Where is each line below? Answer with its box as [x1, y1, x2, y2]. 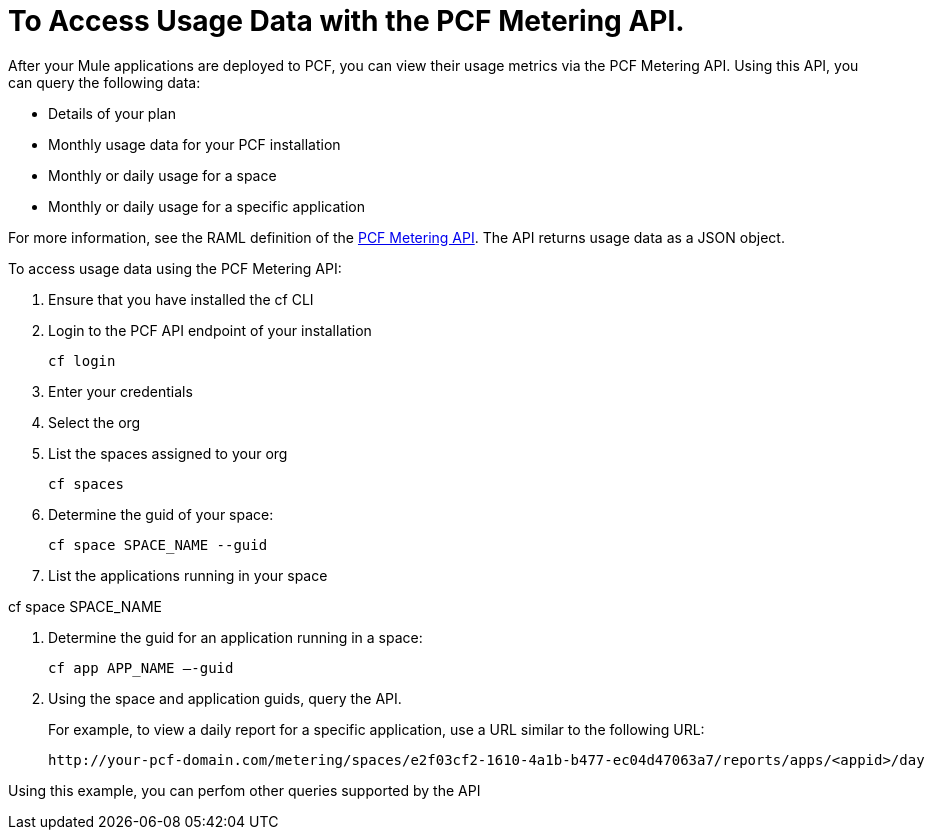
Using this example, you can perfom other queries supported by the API [8, 781, 481, 799]
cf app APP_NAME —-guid [48, 659, 234, 676]
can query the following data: [8, 73, 201, 91]
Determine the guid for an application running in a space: [48, 628, 423, 646]
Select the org [48, 413, 141, 431]
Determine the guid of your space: [48, 505, 274, 523]
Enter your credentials [48, 382, 193, 400]
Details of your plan [48, 104, 176, 122]
